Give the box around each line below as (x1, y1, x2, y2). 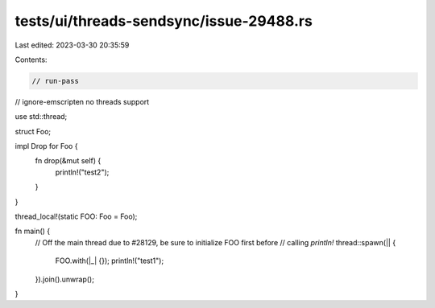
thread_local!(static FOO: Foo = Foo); (14, 211, 138, 221)
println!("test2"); (55, 167, 110, 177)
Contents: (14, 55, 48, 64)
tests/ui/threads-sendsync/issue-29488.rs (14, 12, 313, 30)
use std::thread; (14, 112, 68, 121)
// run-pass (31, 76, 80, 85)
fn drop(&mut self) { (35, 156, 101, 166)
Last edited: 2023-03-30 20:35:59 (14, 40, 130, 50)
